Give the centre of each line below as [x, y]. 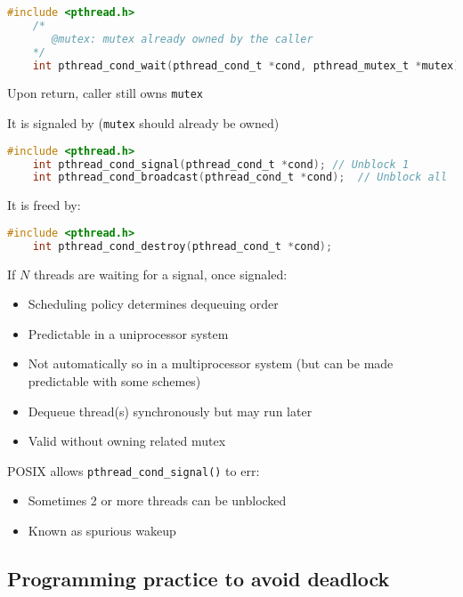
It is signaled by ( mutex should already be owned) [143, 123]
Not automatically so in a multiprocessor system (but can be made [211, 363]
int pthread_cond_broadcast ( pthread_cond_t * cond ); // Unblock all [240, 177]
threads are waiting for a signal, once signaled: [160, 274]
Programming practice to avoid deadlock [199, 579]
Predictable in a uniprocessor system [128, 333]
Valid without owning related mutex [127, 441]
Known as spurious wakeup [102, 531]
